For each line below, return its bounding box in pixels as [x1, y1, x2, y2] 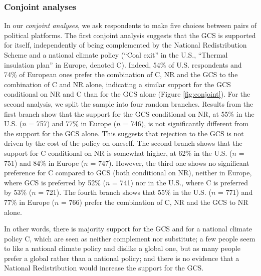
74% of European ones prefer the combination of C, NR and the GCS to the [4, 69, 238, 80]
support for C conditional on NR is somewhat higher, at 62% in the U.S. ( [4, 147, 232, 158]
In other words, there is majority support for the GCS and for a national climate [4, 223, 252, 234]
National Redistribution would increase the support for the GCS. [4, 262, 204, 273]
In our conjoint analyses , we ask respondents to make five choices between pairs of [4, 20, 256, 31]
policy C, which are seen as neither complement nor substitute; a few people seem [4, 233, 255, 243]
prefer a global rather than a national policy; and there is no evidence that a [4, 252, 239, 263]
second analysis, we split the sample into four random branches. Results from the [4, 98, 253, 109]
